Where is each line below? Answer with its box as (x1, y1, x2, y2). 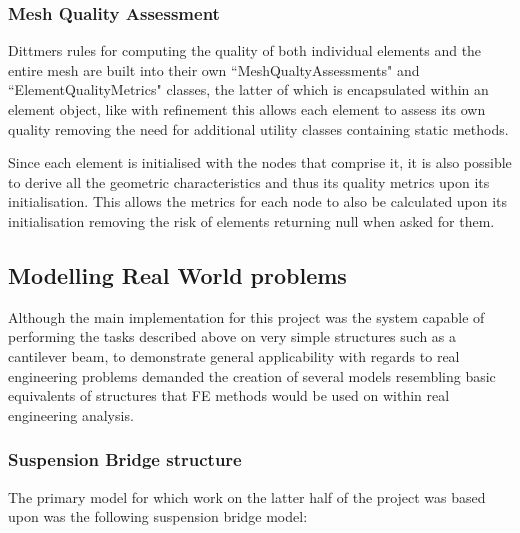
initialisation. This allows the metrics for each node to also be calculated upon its (8, 191, 508, 212)
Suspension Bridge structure (8, 447, 242, 472)
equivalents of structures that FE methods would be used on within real (8, 385, 450, 406)
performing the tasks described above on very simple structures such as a (8, 326, 457, 347)
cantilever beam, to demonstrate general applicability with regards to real (8, 345, 460, 366)
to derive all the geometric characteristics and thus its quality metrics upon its (8, 171, 490, 192)
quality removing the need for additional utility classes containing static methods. (8, 118, 509, 139)
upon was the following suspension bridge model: (8, 506, 308, 527)
